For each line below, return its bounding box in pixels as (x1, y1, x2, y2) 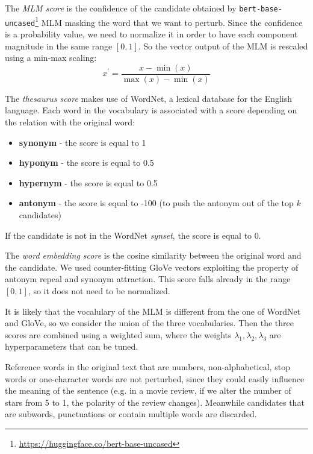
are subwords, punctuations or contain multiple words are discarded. (5, 408, 257, 420)
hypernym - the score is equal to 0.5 (19, 176, 158, 189)
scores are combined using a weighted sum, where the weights (5, 328, 232, 341)
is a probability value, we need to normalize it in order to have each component (5, 27, 298, 40)
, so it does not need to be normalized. (28, 284, 170, 297)
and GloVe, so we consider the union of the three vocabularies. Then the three (5, 317, 294, 329)
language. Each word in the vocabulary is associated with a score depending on (5, 104, 297, 116)
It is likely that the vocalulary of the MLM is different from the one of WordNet (5, 304, 301, 317)
